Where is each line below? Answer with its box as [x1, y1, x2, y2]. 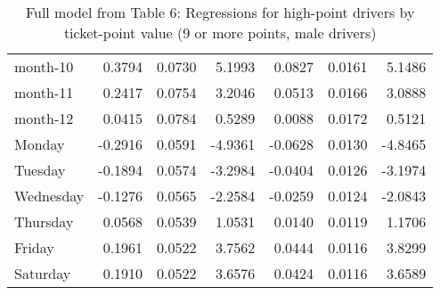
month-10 [14, 56, 74, 77]
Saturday [14, 263, 71, 283]
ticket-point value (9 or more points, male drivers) [63, 22, 377, 43]
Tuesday [14, 160, 66, 180]
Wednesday [14, 185, 85, 206]
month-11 [14, 82, 74, 102]
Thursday [14, 211, 74, 232]
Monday [14, 134, 65, 154]
